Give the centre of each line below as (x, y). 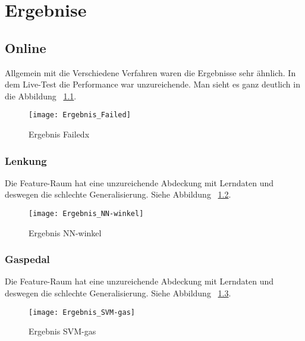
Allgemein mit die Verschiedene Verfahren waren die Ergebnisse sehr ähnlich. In (150, 72)
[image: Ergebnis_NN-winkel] (86, 214)
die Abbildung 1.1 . (41, 96)
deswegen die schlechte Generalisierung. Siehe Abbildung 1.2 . (118, 194)
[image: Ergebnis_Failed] (80, 115)
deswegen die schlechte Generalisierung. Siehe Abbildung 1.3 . (118, 293)
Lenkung (26, 160)
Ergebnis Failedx (59, 134)
